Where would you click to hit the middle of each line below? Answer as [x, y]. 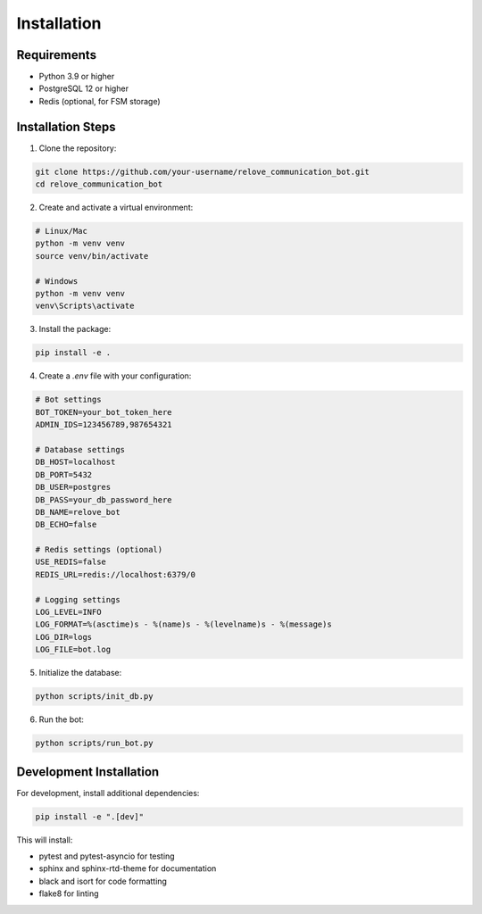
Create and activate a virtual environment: [116, 208]
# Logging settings [78, 599]
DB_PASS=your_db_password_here [104, 499]
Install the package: [75, 329]
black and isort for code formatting [103, 881]
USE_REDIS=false [71, 562]
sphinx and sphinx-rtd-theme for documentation [128, 868]
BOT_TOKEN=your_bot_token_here [104, 412]
